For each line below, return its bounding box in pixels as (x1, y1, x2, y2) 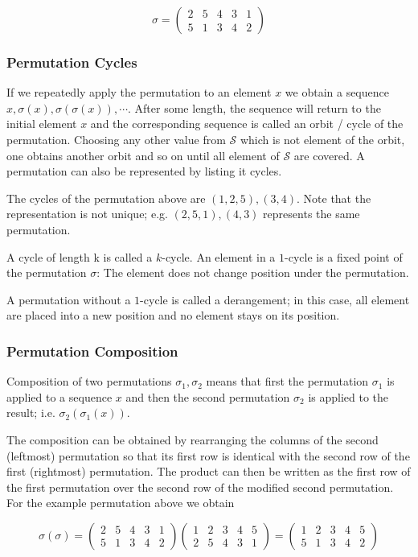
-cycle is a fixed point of (285, 248, 403, 265)
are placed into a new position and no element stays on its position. (6, 307, 340, 324)
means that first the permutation (206, 373, 369, 390)
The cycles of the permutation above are (6, 189, 206, 206)
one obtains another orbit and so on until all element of (6, 146, 280, 163)
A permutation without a (6, 291, 131, 307)
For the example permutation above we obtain (6, 494, 235, 511)
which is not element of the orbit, (240, 131, 405, 147)
